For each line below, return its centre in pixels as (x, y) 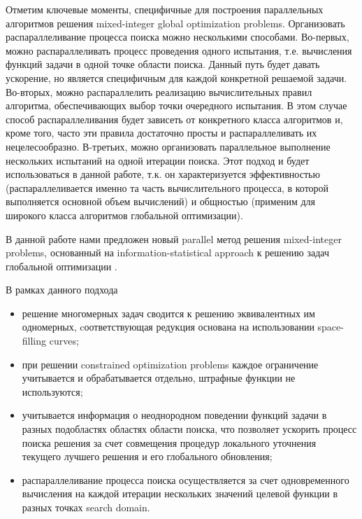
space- (331, 327)
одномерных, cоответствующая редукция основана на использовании (168, 327)
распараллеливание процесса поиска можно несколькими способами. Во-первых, (178, 37)
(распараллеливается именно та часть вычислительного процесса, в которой (167, 187)
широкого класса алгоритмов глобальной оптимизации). (124, 215)
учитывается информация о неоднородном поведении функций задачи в (174, 415)
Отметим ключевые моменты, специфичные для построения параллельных (165, 9)
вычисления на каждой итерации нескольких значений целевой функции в (180, 493)
